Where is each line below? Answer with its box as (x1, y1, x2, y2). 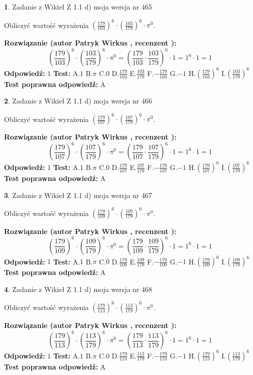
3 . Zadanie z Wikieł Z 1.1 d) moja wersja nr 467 (4, 189, 152, 200)
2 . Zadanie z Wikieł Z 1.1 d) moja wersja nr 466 (4, 95, 152, 106)
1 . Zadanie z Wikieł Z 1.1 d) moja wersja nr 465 (4, 1, 152, 11)
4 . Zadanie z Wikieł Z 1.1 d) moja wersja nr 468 (4, 283, 152, 294)
